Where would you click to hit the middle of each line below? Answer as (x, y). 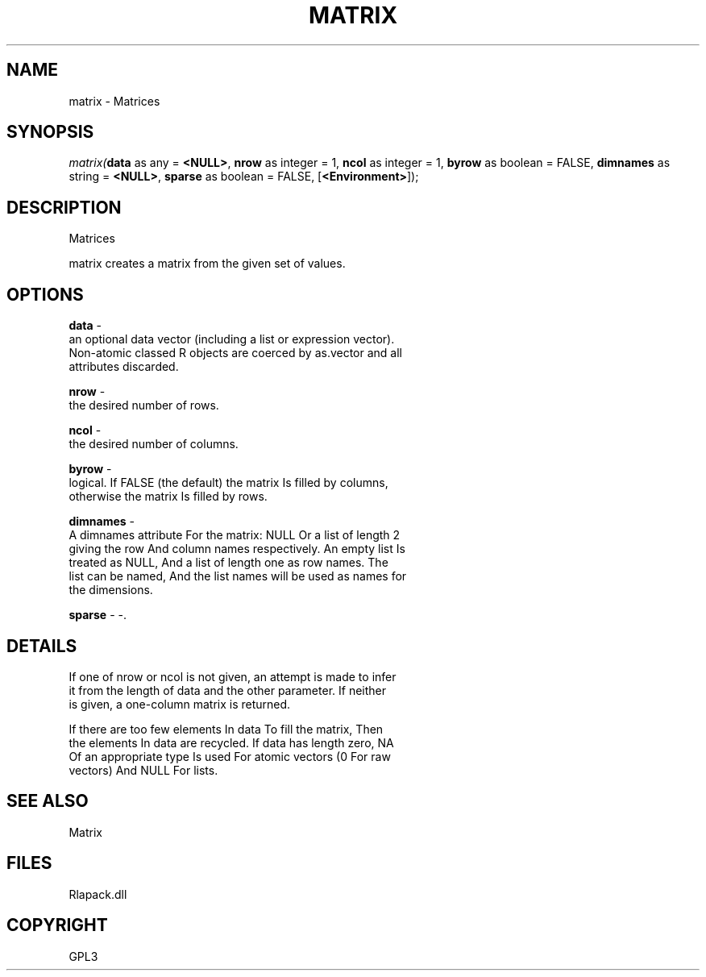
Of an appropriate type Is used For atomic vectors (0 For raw (230, 756)
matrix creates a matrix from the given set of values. (207, 264)
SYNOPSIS (50, 132)
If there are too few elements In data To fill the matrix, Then (226, 729)
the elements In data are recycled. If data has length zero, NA (231, 742)
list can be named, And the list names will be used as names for (238, 576)
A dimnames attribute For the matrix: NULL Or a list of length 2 (235, 535)
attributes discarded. (124, 367)
